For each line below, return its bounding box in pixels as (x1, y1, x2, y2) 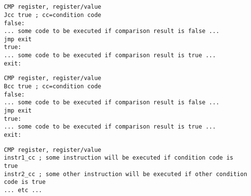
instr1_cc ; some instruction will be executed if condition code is (4, 154, 234, 162)
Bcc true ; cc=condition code (4, 83, 101, 90)
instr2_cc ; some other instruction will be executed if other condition (4, 170, 248, 178)
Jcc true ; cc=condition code (4, 11, 101, 18)
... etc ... (4, 186, 42, 194)
